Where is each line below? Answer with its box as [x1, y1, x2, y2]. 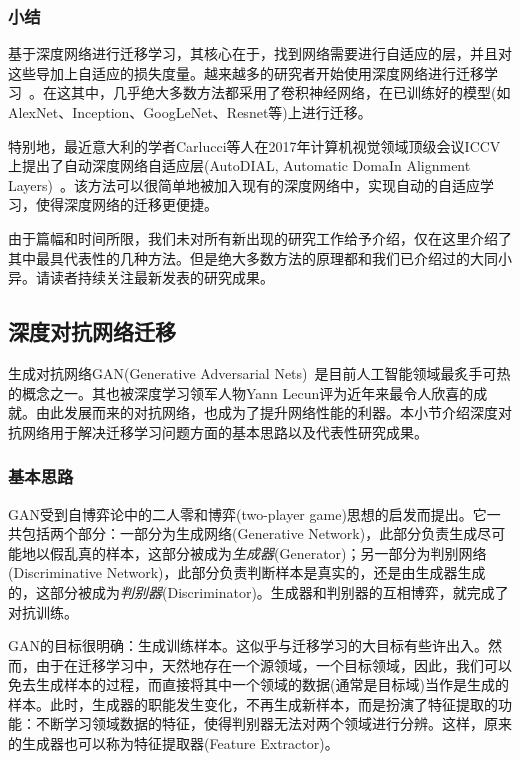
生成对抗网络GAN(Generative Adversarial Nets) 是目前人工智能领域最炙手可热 [8, 362, 511, 383]
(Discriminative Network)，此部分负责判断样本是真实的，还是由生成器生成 [8, 562, 486, 583]
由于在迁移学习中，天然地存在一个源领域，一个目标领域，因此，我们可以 [35, 654, 512, 675]
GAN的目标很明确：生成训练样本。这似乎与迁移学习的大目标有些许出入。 [8, 635, 488, 656]
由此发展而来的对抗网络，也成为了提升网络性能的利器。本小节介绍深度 [35, 402, 498, 423]
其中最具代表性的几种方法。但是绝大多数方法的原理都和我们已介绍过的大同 [8, 247, 498, 268]
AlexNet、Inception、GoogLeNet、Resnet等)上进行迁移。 [8, 102, 372, 122]
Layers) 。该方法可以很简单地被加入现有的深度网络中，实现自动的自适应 [8, 174, 481, 195]
